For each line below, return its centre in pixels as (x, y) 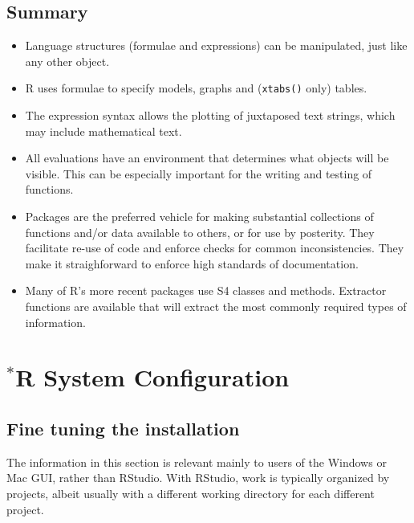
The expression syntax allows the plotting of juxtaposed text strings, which (210, 115)
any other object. (67, 61)
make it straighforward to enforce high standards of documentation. (192, 263)
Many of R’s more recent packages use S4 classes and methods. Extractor (206, 290)
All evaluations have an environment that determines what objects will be (207, 158)
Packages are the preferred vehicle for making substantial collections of (199, 217)
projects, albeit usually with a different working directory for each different (191, 493)
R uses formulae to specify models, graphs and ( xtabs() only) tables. (196, 88)
